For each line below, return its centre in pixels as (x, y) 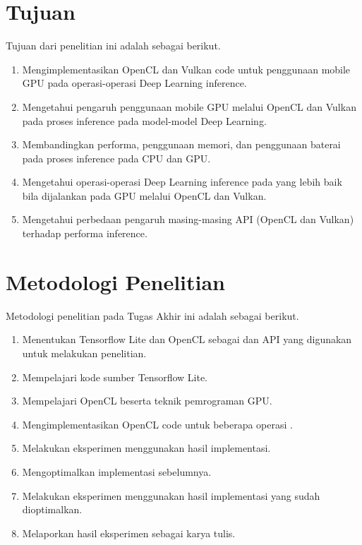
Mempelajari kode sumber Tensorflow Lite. (115, 377)
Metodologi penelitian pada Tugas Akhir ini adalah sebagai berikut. (152, 315)
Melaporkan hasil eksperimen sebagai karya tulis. (129, 533)
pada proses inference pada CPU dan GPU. (116, 158)
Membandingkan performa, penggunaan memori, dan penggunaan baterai (181, 144)
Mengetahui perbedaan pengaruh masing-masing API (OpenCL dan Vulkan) (188, 219)
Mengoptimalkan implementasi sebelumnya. (117, 471)
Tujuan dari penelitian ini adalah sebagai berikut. (113, 46)
